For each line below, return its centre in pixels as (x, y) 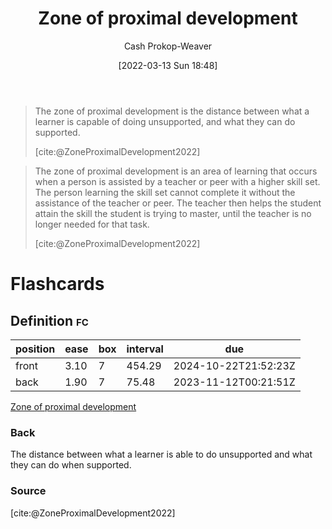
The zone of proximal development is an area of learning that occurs (176, 171)
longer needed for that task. (92, 224)
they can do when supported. (71, 465)
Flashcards (57, 284)
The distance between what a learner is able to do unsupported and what (161, 454)
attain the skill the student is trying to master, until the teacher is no (173, 213)
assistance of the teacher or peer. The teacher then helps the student (178, 203)
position (35, 349)
